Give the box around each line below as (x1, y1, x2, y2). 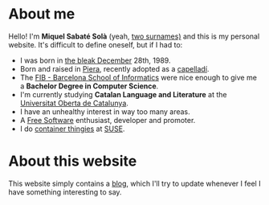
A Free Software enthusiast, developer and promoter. (19, 115, 196, 125)
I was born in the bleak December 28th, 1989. (19, 55, 171, 65)
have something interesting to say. (8, 187, 122, 197)
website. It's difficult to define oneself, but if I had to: (8, 39, 183, 49)
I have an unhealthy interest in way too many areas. (19, 106, 190, 117)
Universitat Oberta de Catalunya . (19, 98, 128, 108)
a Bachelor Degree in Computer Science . (19, 81, 159, 91)
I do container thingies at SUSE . (19, 124, 125, 133)
